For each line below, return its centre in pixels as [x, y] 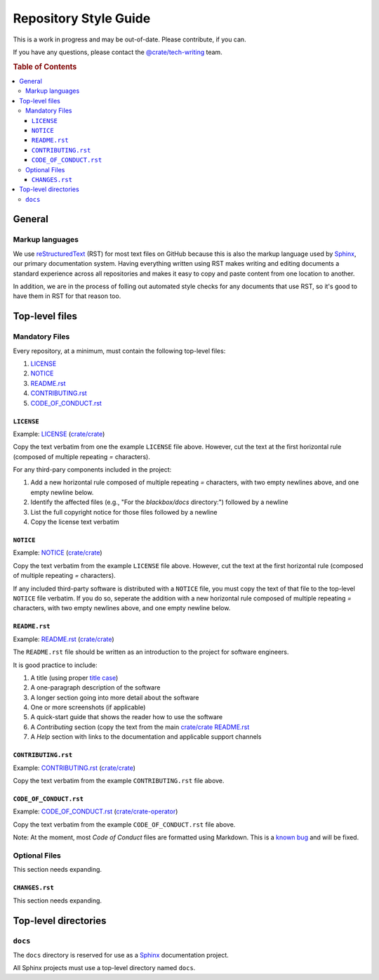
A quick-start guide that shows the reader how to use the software [127, 717]
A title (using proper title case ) [74, 678]
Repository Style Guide [82, 18]
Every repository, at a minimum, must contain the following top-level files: [119, 351]
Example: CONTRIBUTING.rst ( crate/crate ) [74, 768]
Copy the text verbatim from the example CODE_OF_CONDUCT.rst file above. [124, 824]
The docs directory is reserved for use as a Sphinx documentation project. [121, 955]
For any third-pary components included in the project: [92, 470]
